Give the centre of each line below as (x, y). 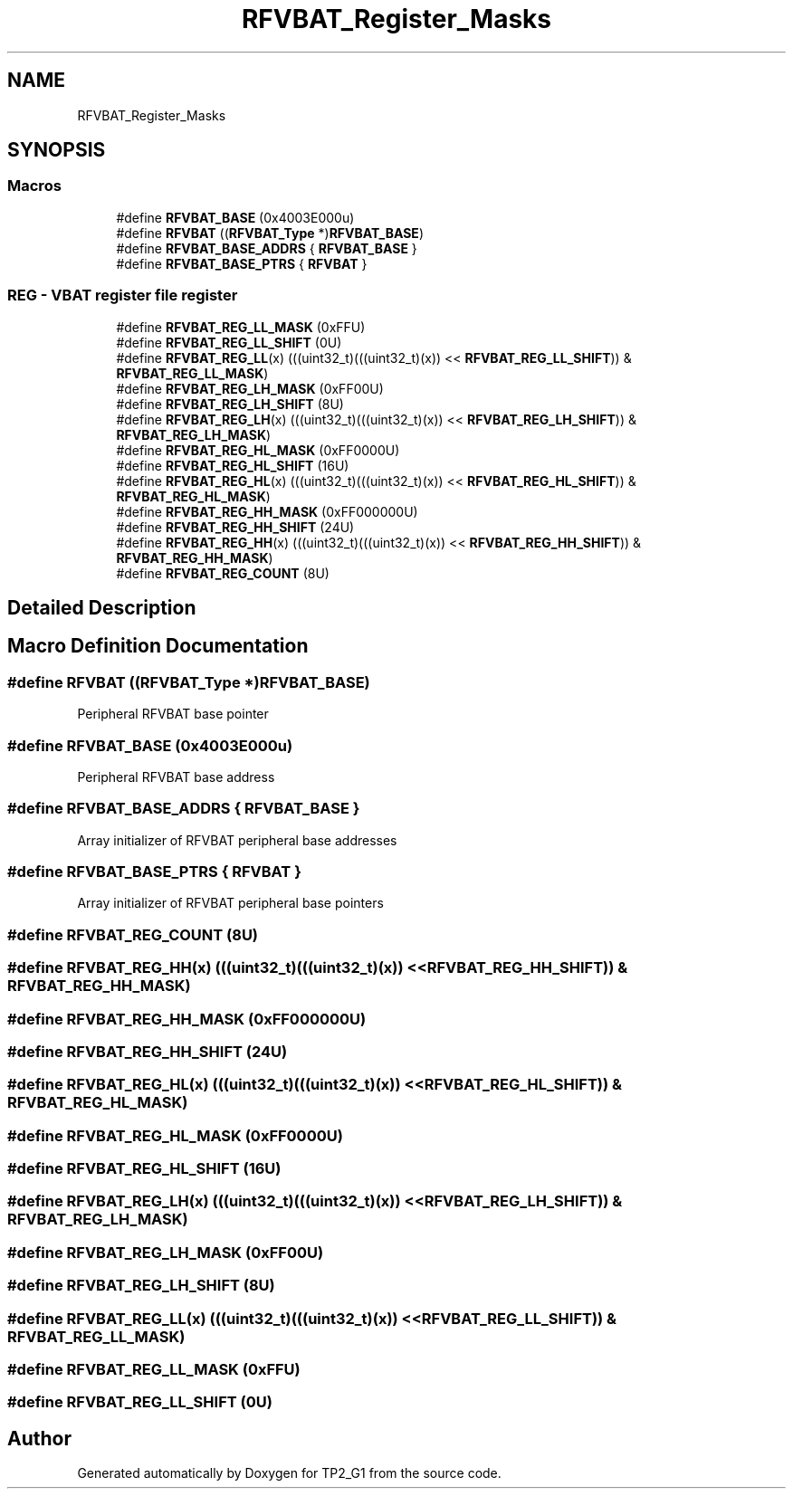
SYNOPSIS (57, 150)
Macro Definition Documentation (158, 646)
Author (39, 1438)
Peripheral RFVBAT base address (176, 777)
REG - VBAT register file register (123, 295)
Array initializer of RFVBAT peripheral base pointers (230, 903)
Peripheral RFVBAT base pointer (173, 714)
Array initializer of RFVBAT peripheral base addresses (237, 840)
